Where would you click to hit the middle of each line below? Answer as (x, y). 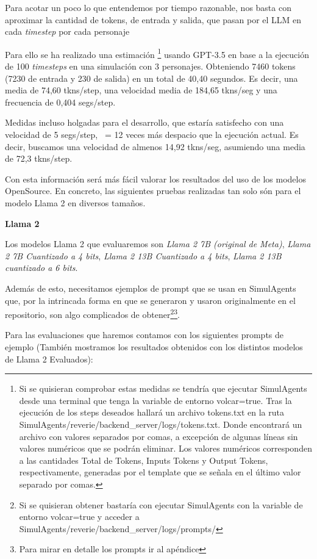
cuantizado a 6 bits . (41, 268)
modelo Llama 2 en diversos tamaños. (75, 202)
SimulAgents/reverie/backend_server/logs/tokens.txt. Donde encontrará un (161, 424)
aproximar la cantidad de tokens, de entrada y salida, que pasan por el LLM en (153, 19)
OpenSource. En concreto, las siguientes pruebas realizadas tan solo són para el (153, 191)
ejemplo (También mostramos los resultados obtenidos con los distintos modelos (154, 346)
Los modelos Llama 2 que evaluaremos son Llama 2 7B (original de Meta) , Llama (158, 244)
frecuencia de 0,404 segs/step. (60, 102)
